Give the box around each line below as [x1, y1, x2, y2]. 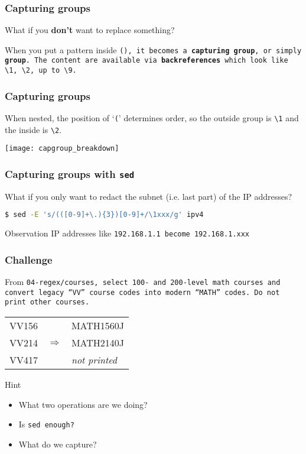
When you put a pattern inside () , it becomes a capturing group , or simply [5, 43, 302, 56]
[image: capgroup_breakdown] [5, 144, 119, 153]
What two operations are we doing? [18, 398, 148, 410]
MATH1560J [71, 319, 125, 333]
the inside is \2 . [5, 123, 62, 135]
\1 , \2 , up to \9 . [5, 66, 77, 75]
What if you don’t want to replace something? [5, 24, 175, 36]
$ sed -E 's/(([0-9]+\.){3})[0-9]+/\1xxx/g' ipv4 [5, 210, 204, 219]
